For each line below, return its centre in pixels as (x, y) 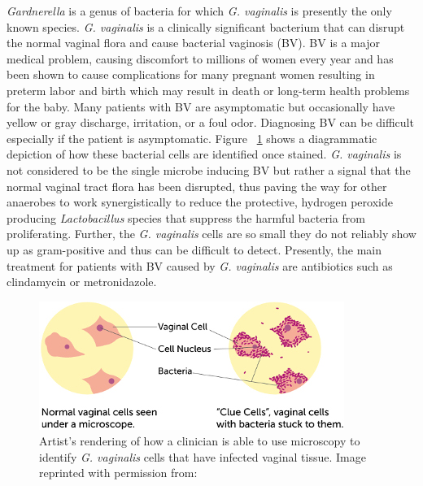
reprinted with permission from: (118, 473)
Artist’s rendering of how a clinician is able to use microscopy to (200, 441)
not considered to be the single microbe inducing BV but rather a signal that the (209, 169)
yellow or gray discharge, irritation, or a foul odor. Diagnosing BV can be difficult (210, 122)
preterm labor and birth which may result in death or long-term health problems (208, 90)
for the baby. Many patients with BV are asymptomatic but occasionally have (201, 106)
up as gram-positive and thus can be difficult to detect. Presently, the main (194, 249)
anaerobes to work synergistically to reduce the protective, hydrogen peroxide (200, 202)
